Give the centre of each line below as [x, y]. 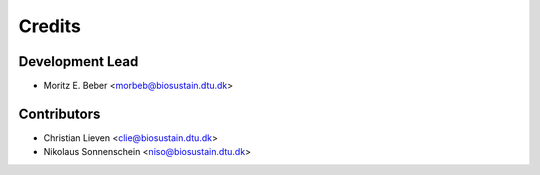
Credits [50, 26]
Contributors [59, 113]
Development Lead [78, 61]
